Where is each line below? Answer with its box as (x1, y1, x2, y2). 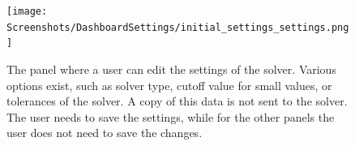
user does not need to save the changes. (6, 124, 203, 141)
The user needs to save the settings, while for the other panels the (6, 108, 335, 125)
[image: (6, 6, 48, 17)
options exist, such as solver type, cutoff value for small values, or (6, 76, 332, 93)
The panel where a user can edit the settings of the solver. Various (6, 60, 336, 77)
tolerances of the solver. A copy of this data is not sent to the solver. (6, 92, 348, 109)
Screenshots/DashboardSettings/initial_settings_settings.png (6, 21, 349, 33)
